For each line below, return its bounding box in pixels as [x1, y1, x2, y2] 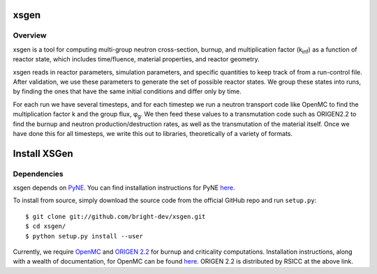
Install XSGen [13, 147, 73, 160]
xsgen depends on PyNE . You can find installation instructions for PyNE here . [13, 183, 235, 192]
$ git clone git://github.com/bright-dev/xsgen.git [25, 213, 206, 220]
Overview [13, 31, 47, 40]
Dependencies [13, 169, 64, 178]
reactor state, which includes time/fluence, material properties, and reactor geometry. [13, 55, 260, 63]
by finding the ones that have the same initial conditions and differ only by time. [13, 87, 242, 96]
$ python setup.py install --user [25, 232, 143, 240]
